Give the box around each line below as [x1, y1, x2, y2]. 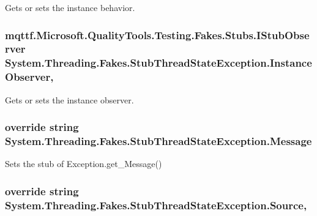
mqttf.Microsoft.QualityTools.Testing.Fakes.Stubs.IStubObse [5, 27, 310, 42]
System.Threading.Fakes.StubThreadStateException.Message [5, 133, 312, 149]
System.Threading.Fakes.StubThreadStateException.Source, [5, 197, 307, 212]
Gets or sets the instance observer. [5, 93, 134, 106]
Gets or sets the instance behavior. [5, 1, 135, 13]
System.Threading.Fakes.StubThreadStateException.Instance [5, 55, 312, 70]
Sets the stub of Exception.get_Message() [5, 157, 162, 170]
